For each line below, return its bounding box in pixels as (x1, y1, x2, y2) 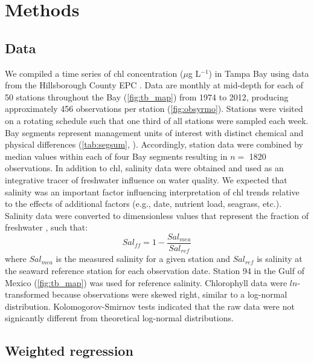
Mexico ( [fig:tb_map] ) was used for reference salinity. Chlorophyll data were (5, 276, 287, 289)
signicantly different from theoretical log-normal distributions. (5, 312, 234, 324)
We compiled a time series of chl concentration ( (5, 67, 184, 79)
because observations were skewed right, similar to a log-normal (52, 288, 287, 301)
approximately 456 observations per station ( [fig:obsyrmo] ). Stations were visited (5, 102, 303, 115)
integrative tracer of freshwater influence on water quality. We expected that (5, 173, 287, 186)
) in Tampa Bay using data (208, 67, 309, 79)
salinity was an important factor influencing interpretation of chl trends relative (5, 185, 300, 198)
